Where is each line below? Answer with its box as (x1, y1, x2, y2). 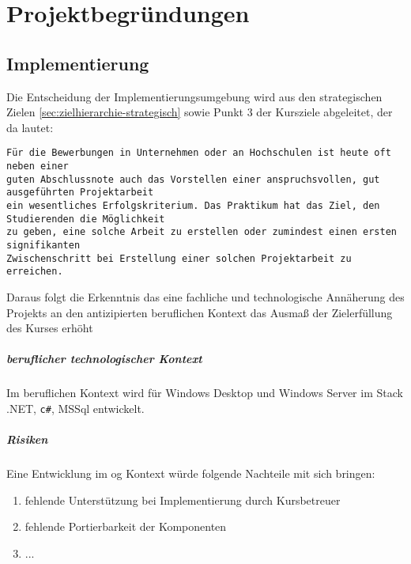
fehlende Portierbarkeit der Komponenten (25, 518, 227, 535)
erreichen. (6, 266, 63, 278)
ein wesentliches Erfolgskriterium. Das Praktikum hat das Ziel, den (6, 199, 380, 211)
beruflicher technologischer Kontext (6, 350, 202, 367)
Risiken (6, 431, 48, 448)
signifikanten (6, 239, 81, 251)
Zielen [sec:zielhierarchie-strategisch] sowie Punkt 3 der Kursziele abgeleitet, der (6, 104, 393, 120)
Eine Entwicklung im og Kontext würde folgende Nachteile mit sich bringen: (6, 465, 375, 482)
